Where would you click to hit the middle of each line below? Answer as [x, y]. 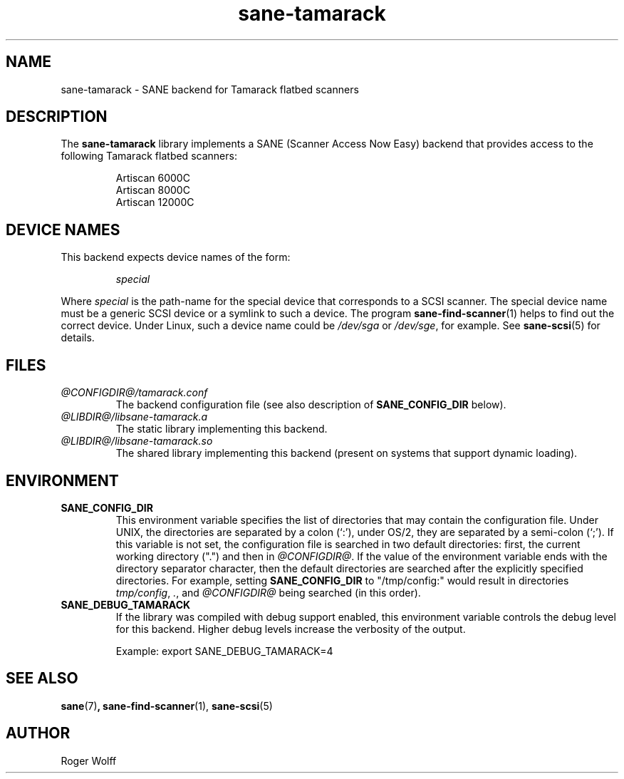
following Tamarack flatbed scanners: [149, 156]
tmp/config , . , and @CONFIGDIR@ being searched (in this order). [268, 592]
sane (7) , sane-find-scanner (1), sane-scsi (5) [167, 706]
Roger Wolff [89, 760]
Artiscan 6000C [153, 178]
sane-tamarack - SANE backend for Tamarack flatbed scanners [210, 89]
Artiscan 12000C [155, 202]
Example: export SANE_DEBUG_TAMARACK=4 [224, 651]
